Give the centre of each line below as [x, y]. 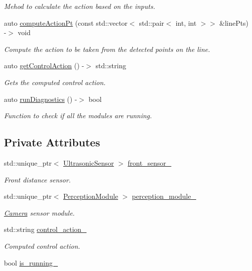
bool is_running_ [31, 262]
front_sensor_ [149, 162]
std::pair [152, 23]
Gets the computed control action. [55, 82]
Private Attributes [52, 142]
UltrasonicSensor [88, 162]
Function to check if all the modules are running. [78, 115]
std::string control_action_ [45, 229]
